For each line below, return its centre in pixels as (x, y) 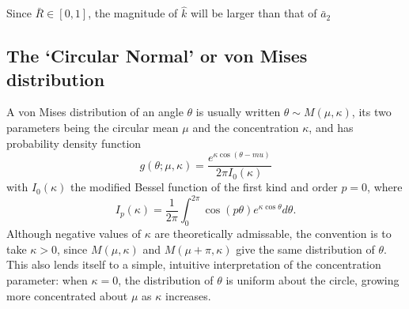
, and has (331, 127)
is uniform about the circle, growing (312, 279)
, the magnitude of (133, 13)
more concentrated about (67, 295)
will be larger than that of (254, 13)
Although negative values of (74, 234)
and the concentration (246, 127)
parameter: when (47, 279)
